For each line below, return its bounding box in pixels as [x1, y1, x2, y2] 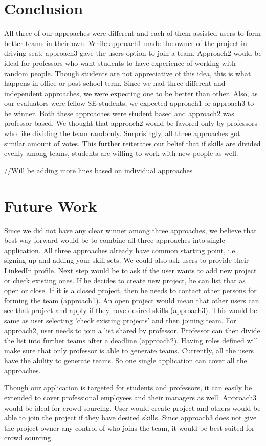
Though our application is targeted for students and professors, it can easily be [4, 382, 252, 393]
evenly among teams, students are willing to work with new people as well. [4, 148, 238, 159]
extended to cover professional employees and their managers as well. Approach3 [4, 392, 257, 403]
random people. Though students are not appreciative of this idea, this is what [4, 68, 251, 78]
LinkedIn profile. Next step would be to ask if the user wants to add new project [4, 264, 257, 275]
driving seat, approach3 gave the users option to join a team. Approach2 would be [4, 48, 262, 58]
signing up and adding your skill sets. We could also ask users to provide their [4, 255, 249, 265]
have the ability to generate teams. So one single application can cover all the [4, 355, 247, 366]
